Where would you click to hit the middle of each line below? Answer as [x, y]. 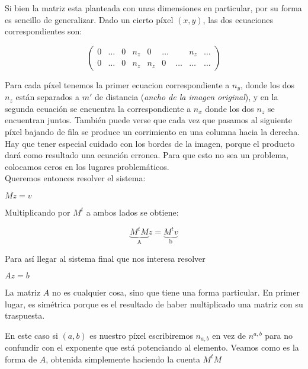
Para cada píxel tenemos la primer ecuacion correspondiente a [117, 84]
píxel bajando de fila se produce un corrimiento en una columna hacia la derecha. [153, 132]
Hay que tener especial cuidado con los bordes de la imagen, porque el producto [150, 143]
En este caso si [31, 335]
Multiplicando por [38, 212]
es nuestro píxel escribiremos [141, 335]
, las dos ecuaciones [238, 19]
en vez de [229, 335]
